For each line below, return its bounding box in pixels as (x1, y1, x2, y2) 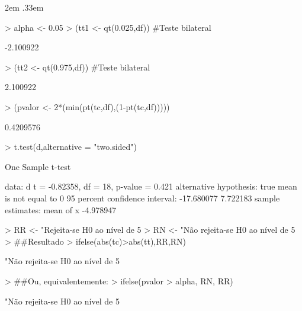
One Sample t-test (5, 160, 71, 172)
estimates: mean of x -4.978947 (5, 203, 117, 216)
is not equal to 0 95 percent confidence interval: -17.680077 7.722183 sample (5, 191, 280, 204)
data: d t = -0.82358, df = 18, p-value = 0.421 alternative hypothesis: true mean (5, 180, 297, 193)
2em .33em (5, 1, 44, 13)
